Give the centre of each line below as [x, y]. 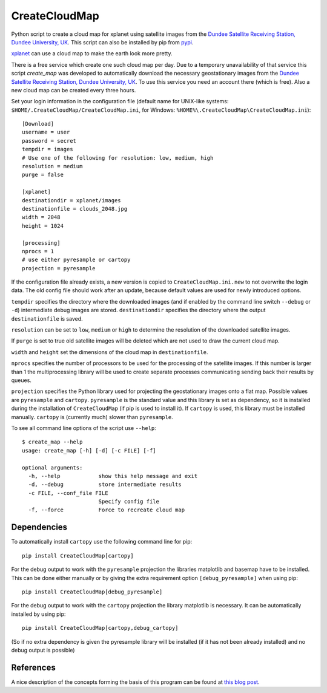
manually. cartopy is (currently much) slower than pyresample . [92, 417]
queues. [21, 380]
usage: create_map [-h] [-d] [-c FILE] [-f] [89, 450]
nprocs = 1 [38, 251]
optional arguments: [52, 467]
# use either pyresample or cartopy [76, 260]
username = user [46, 132]
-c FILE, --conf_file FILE [68, 493]
